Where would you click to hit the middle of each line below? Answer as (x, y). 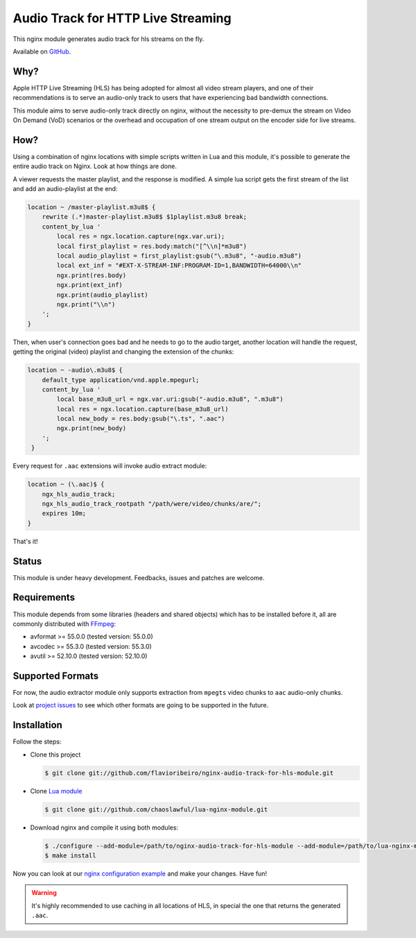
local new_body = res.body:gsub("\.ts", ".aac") (141, 419)
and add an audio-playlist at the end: (65, 189)
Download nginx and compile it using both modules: (104, 828)
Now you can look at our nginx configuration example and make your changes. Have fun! (140, 874)
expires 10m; (64, 513)
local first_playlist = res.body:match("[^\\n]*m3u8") (152, 246)
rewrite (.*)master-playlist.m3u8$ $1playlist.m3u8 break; (145, 217)
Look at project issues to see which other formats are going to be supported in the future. (141, 705)
